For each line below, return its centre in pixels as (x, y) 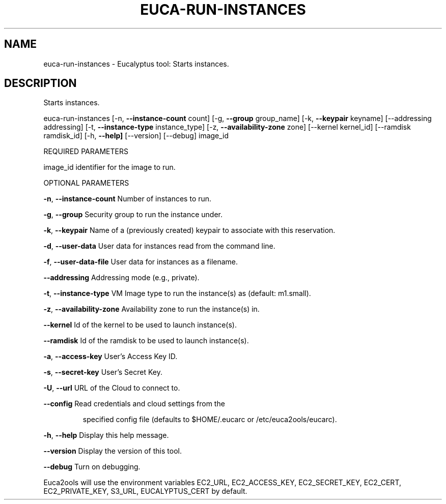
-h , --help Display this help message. (106, 435)
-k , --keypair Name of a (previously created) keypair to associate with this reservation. (189, 230)
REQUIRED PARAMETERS (86, 152)
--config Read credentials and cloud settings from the (134, 404)
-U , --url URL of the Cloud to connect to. (112, 388)
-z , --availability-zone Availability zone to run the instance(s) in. (151, 309)
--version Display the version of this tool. (113, 451)
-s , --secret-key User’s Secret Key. (103, 372)
